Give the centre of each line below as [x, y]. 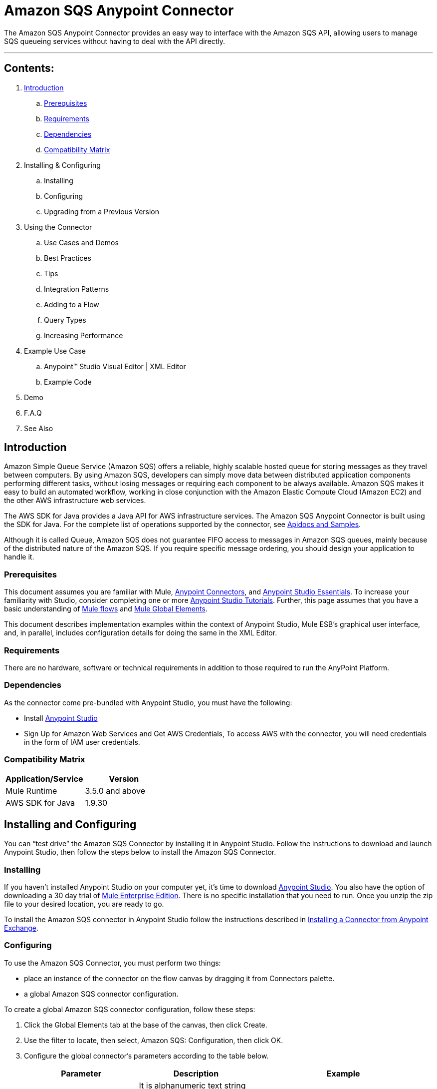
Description [196, 1073]
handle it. [19, 557]
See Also [39, 428]
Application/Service [44, 779]
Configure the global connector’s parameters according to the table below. [146, 1056]
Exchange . [21, 928]
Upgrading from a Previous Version [102, 211]
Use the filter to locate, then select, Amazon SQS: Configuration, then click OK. [154, 1040]
